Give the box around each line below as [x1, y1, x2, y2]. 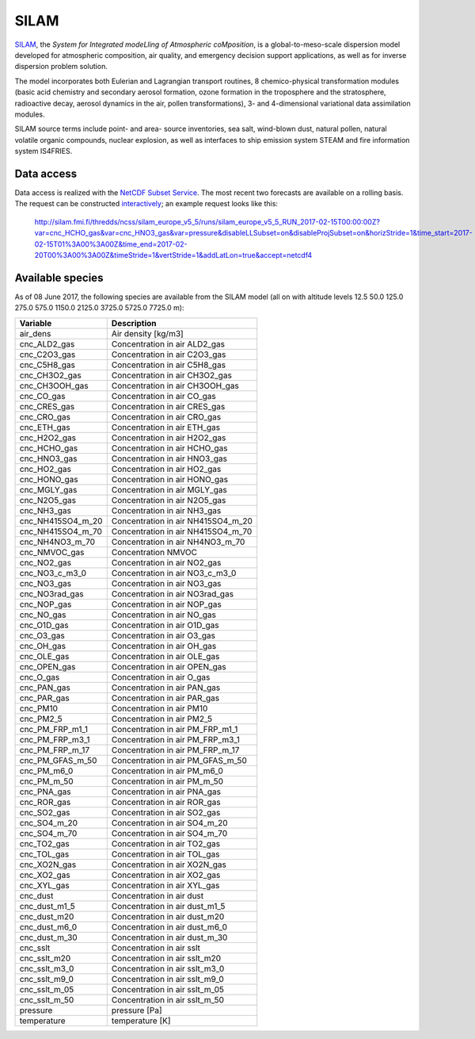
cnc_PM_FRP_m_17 [19, 744, 90, 755]
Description [111, 317, 158, 328]
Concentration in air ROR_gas [111, 796, 221, 807]
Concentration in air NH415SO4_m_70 [111, 526, 253, 537]
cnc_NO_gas [19, 609, 66, 620]
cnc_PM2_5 [19, 713, 63, 724]
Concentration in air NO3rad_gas [111, 588, 234, 599]
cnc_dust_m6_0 [19, 921, 78, 932]
